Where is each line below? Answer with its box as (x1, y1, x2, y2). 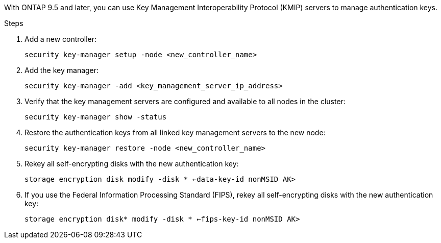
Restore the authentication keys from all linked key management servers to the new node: (24, 128, 326, 137)
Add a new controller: (24, 35, 97, 43)
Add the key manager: (24, 66, 99, 75)
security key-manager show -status (24, 113, 167, 121)
